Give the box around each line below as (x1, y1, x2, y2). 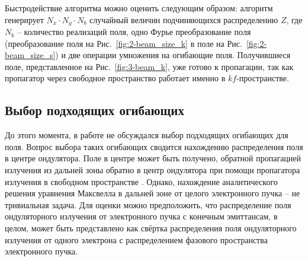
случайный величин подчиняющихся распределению (89, 13, 278, 26)
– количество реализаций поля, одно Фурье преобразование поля (17, 26, 251, 38)
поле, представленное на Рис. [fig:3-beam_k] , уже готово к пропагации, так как (5, 60, 294, 72)
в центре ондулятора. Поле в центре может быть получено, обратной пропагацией (5, 152, 301, 164)
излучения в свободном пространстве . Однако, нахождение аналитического (5, 175, 278, 187)
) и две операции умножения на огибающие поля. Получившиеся (55, 49, 291, 61)
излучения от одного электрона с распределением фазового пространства (5, 233, 268, 246)
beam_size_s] (5, 49, 56, 61)
